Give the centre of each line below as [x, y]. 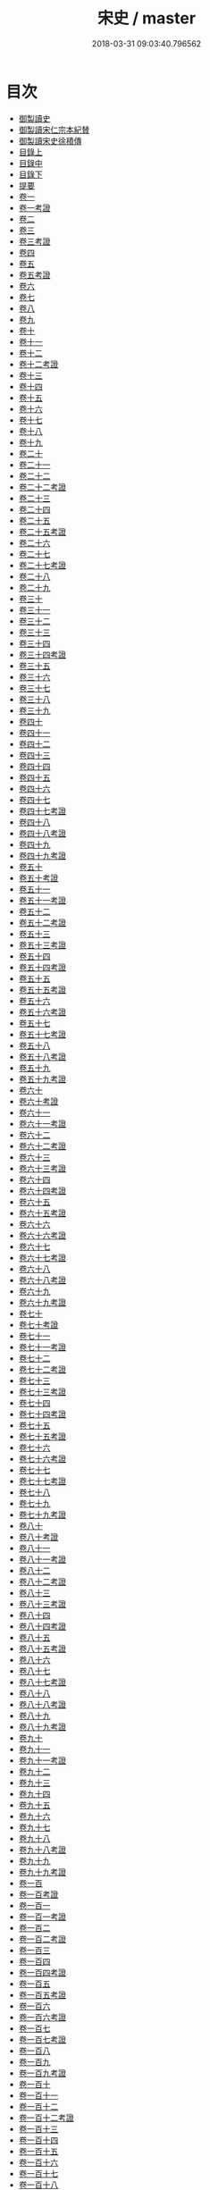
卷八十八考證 [42, 1704]
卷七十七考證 [42, 1481]
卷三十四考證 [42, 654]
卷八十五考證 [42, 1649]
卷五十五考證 [42, 989]
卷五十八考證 [42, 1056]
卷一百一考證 [42, 1917]
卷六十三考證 [42, 1168]
